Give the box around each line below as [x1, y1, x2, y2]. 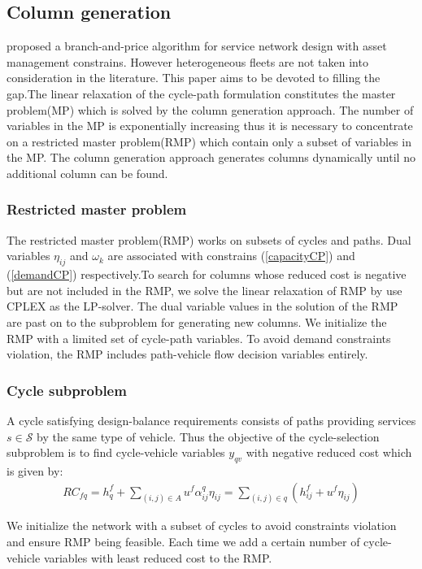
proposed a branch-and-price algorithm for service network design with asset [7, 37, 387, 54]
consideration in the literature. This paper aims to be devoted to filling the [7, 69, 381, 86]
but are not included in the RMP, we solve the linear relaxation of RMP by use [7, 281, 402, 298]
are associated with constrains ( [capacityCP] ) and [107, 247, 355, 264]
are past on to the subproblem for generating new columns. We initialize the [7, 313, 387, 330]
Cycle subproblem [7, 380, 127, 400]
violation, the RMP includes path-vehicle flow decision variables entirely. [7, 345, 368, 363]
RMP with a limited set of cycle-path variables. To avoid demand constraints [7, 329, 391, 346]
